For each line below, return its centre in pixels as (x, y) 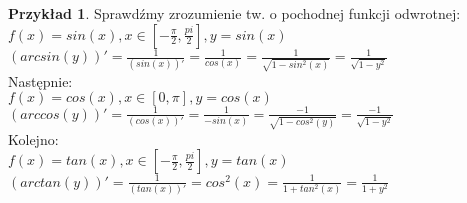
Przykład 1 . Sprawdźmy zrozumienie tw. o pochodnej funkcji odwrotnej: (234, 13)
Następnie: (40, 80)
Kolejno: (33, 138)
